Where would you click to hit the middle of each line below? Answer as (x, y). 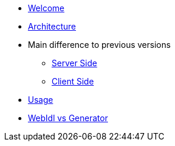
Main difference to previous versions (99, 45)
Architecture (52, 26)
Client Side (73, 81)
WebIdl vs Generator (68, 118)
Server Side (74, 63)
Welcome (46, 8)
